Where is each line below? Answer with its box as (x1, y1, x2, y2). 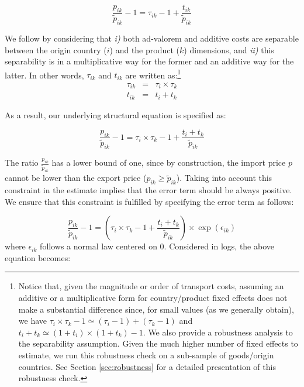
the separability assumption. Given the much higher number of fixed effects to (18, 337, 298, 350)
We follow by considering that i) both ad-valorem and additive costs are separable (5, 32, 299, 44)
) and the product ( (109, 43, 179, 56)
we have (18, 314, 47, 327)
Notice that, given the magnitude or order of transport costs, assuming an (18, 280, 284, 292)
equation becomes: (5, 251, 71, 263)
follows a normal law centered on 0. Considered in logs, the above (40, 240, 274, 252)
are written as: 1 (125, 67, 181, 81)
